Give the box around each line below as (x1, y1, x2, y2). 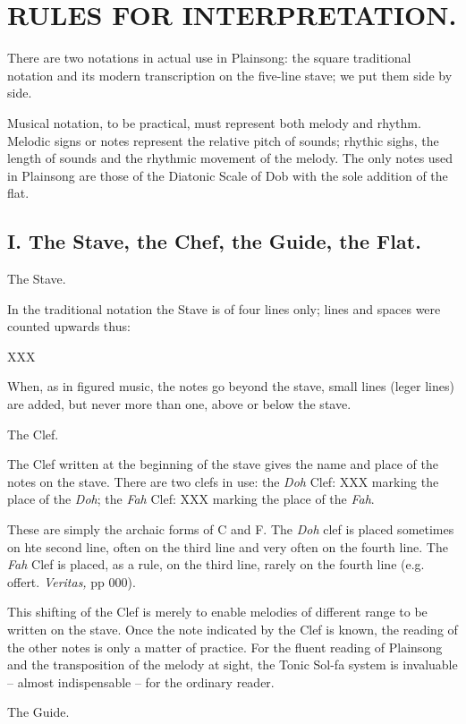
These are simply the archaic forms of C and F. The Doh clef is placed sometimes (7, 520, 454, 539)
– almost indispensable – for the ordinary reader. (7, 672, 275, 691)
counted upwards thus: (7, 317, 131, 336)
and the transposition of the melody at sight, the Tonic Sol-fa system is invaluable (7, 655, 458, 674)
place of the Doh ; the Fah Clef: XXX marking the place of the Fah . (7, 490, 375, 508)
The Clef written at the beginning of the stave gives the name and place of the (7, 455, 438, 473)
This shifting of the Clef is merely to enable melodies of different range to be (7, 602, 428, 621)
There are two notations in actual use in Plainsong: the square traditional (7, 48, 411, 67)
